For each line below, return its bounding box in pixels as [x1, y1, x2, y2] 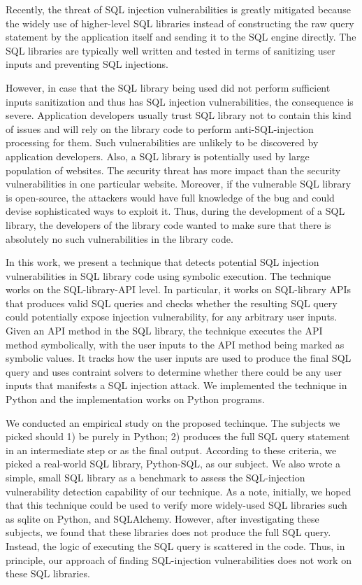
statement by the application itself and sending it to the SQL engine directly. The [6, 29, 356, 44]
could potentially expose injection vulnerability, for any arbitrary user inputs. [6, 309, 338, 324]
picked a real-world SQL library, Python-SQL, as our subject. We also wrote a [6, 456, 341, 471]
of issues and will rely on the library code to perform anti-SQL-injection [6, 121, 314, 136]
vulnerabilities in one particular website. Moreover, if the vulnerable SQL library [6, 176, 352, 191]
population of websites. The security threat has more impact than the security [6, 162, 341, 177]
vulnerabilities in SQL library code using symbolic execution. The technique [6, 268, 331, 283]
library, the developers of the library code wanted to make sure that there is [6, 217, 331, 232]
